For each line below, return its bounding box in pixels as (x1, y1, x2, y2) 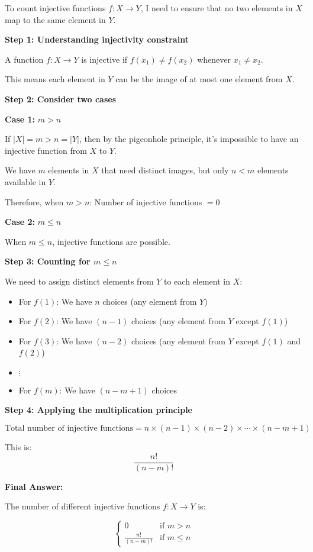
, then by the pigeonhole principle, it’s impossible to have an (79, 133, 299, 145)
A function (5, 53, 44, 65)
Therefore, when (5, 195, 64, 208)
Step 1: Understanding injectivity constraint (5, 33, 189, 46)
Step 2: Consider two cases (5, 92, 117, 105)
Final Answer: (5, 480, 63, 492)
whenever (197, 53, 231, 65)
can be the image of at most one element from (115, 73, 283, 85)
